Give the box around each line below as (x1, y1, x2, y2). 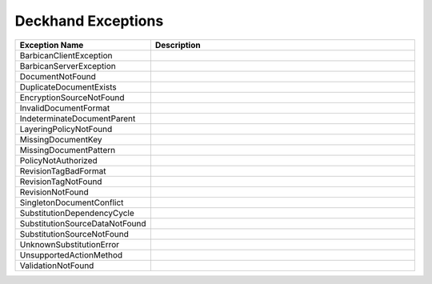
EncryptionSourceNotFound (19, 92, 125, 103)
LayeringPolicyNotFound (19, 123, 113, 134)
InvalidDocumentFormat (19, 102, 110, 114)
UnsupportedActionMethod (19, 249, 123, 260)
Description (154, 39, 201, 50)
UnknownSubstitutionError (19, 238, 120, 250)
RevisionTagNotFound (19, 176, 102, 187)
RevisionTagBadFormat (19, 165, 107, 176)
